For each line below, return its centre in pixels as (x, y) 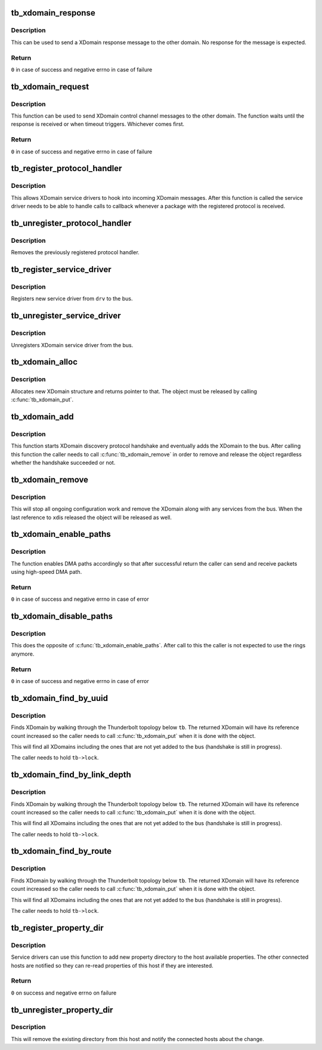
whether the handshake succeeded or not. (63, 463)
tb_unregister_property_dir (62, 1010)
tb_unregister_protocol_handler (71, 223)
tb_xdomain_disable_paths (62, 617)
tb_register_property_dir (57, 928)
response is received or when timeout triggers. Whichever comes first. (98, 124)
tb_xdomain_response (53, 13)
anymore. (23, 654)
